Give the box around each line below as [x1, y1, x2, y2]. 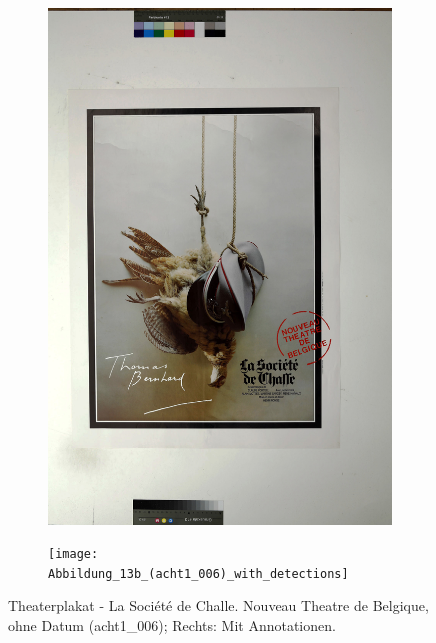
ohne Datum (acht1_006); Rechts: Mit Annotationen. [8, 615, 336, 635]
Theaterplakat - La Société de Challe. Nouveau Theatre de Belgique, [8, 595, 429, 616]
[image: [48, 547, 99, 562]
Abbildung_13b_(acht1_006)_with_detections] [48, 566, 349, 581]
